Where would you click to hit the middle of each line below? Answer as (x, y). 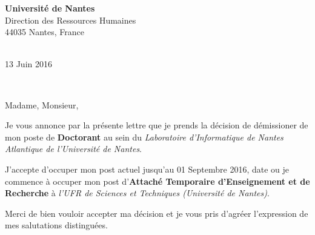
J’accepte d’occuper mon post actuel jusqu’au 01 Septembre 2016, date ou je (147, 169)
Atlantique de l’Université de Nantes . (74, 149)
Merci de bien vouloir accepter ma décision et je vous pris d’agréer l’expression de (157, 213)
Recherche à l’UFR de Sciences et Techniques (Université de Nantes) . (137, 193)
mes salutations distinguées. (56, 225)
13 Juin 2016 (28, 64)
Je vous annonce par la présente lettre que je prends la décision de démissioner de (157, 125)
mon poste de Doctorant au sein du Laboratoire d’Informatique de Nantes (144, 137)
